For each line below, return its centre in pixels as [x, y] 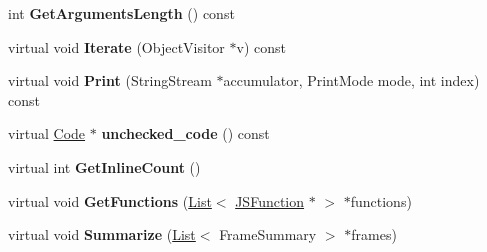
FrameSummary [268, 234]
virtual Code [47, 133]
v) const [261, 46]
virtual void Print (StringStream [110, 80]
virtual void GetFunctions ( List [110, 200]
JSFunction [270, 200]
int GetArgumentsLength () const [121, 13]
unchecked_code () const [185, 133]
